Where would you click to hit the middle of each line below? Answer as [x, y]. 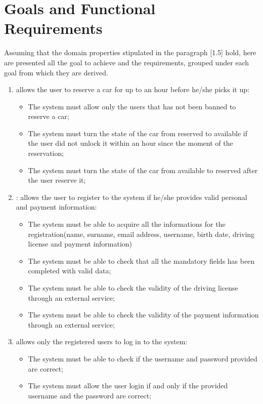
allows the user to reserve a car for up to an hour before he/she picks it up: [133, 89]
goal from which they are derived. [56, 72]
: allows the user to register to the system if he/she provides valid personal [131, 197]
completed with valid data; [70, 271]
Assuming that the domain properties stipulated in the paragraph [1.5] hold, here [130, 52]
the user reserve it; [57, 180]
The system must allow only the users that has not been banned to [132, 106]
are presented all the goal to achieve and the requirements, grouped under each [127, 62]
